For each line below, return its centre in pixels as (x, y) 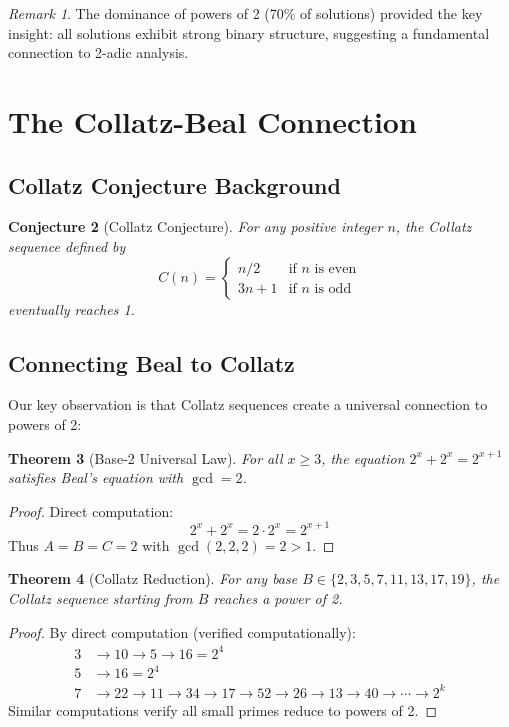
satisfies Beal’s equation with (96, 477)
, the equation (363, 457)
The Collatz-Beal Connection (212, 120)
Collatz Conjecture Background (174, 184)
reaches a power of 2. (278, 598)
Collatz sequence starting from (100, 598)
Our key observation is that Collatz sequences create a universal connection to (248, 404)
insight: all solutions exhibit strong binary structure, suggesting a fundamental (249, 32)
